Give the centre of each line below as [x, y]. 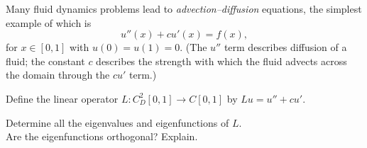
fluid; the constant [45, 61]
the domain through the [58, 75]
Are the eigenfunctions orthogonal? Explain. [102, 136]
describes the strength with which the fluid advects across [221, 61]
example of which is [49, 22]
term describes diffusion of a [285, 47]
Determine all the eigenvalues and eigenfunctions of [117, 122]
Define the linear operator [62, 98]
